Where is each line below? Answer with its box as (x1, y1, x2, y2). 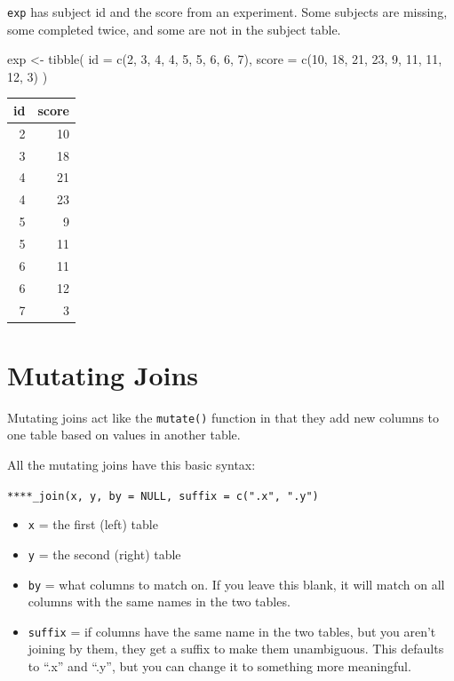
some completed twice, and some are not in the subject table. (7, 20, 341, 38)
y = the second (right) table (28, 544, 181, 563)
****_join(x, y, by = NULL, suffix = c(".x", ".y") (7, 489, 319, 503)
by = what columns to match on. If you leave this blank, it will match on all (28, 574, 445, 593)
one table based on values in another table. (7, 425, 241, 444)
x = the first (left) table (28, 515, 158, 534)
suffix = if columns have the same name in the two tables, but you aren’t (28, 622, 436, 640)
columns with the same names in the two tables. (28, 592, 291, 611)
